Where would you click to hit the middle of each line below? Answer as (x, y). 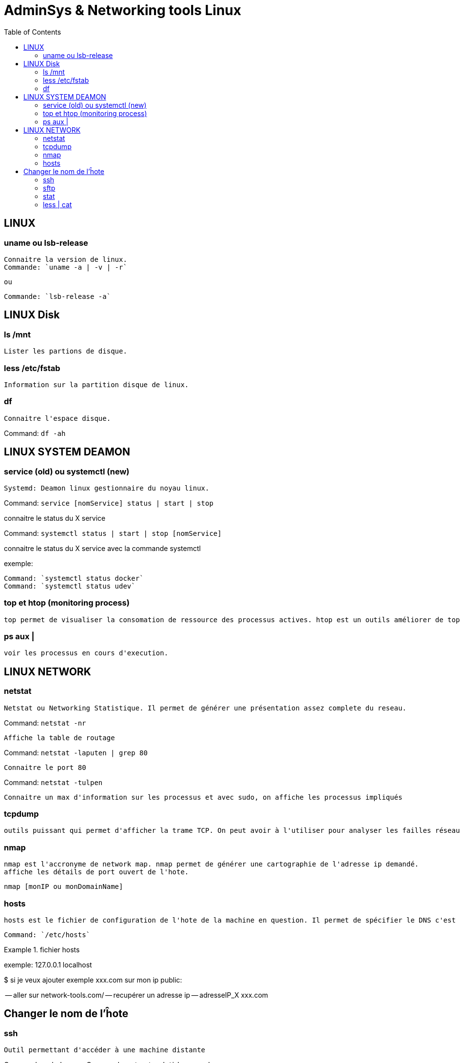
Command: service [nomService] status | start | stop (109, 503)
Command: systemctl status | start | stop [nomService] (113, 533)
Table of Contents (33, 32)
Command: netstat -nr (45, 723)
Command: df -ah (35, 433)
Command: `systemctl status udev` (70, 586)
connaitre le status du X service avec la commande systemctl (102, 548)
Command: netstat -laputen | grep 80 (76, 752)
